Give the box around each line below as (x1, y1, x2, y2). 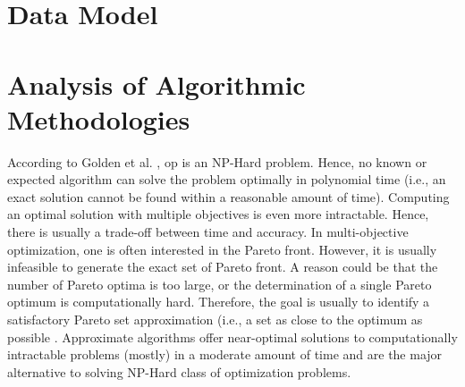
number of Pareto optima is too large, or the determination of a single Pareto (7, 274, 432, 293)
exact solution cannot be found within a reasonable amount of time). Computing (7, 187, 450, 206)
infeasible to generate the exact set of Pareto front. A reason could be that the (7, 257, 438, 276)
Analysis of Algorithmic (7, 65, 306, 102)
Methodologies (7, 100, 190, 137)
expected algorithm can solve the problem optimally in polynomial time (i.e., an (7, 170, 446, 189)
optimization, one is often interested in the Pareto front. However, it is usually (7, 240, 437, 258)
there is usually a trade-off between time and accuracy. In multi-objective (7, 223, 409, 241)
